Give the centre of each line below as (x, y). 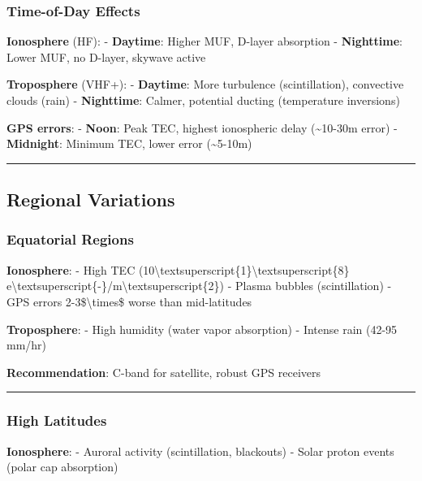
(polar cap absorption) (62, 467)
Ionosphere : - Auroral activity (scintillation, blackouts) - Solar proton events (200, 451)
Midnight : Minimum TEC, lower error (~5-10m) (129, 143)
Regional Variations (91, 199)
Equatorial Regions (70, 239)
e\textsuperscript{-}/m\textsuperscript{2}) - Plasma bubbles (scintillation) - (199, 286)
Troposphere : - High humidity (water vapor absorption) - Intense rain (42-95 (202, 329)
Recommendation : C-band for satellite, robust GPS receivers (164, 372)
